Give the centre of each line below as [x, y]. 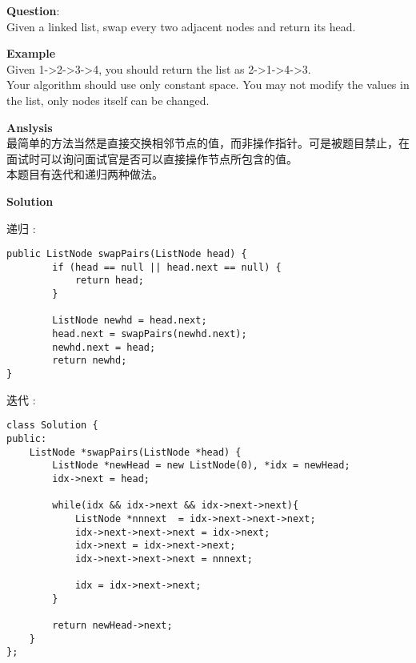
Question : [33, 10]
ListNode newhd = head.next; [130, 321]
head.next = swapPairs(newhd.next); [150, 334]
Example [31, 53]
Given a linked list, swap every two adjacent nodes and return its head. [181, 26]
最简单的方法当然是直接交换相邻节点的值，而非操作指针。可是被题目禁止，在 [208, 143]
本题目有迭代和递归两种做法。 [85, 174]
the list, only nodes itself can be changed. [108, 100]
